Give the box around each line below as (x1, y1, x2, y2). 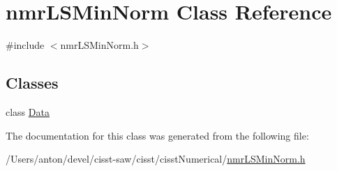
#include (6, 38, 45, 52)
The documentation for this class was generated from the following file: (6, 128, 309, 142)
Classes (6, 72, 59, 94)
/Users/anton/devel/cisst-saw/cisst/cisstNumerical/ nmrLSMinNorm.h (6, 151, 306, 166)
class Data (6, 104, 50, 119)
